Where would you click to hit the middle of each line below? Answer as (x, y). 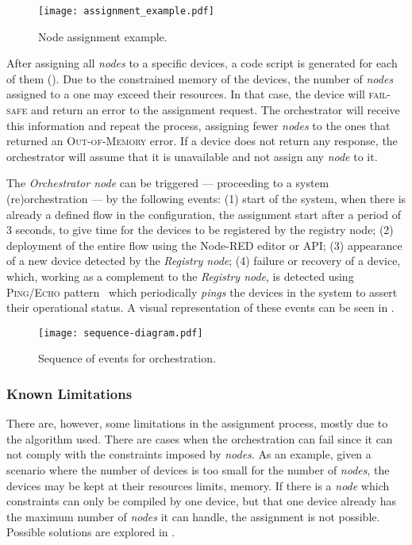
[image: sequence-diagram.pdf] (121, 333)
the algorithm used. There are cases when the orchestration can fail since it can (200, 438)
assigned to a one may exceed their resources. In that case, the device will (186, 94)
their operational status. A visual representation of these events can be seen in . (200, 307)
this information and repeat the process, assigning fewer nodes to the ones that (198, 125)
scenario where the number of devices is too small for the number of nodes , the (198, 470)
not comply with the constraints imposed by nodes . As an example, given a (189, 454)
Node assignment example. (103, 36)
